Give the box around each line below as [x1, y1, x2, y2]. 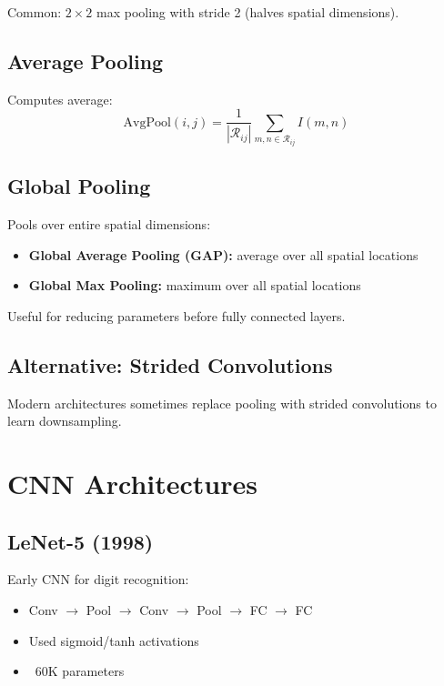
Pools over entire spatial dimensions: [7, 215, 211, 234]
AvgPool [123, 116, 171, 129]
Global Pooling [7, 172, 151, 200]
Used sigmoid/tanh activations [28, 631, 199, 650]
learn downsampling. [7, 411, 122, 430]
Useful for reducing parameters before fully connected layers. [7, 306, 346, 325]
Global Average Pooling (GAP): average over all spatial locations [28, 245, 419, 264]
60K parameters [35, 661, 125, 681]
